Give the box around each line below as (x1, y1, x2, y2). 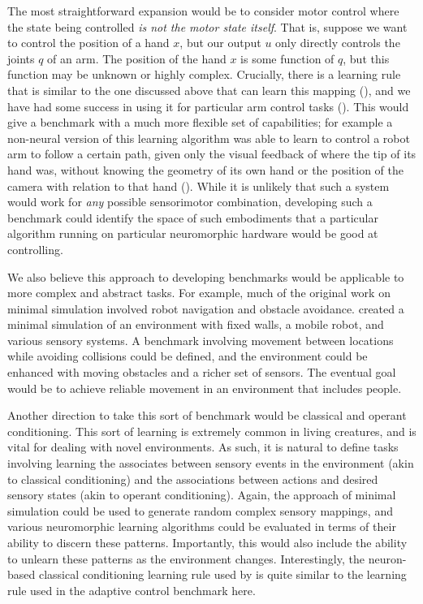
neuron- (368, 550, 407, 567)
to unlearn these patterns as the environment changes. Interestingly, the (7, 550, 365, 567)
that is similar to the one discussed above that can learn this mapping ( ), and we (7, 81, 411, 98)
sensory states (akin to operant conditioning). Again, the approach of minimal (7, 486, 396, 503)
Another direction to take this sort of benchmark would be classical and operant (7, 407, 407, 424)
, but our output (179, 34, 261, 51)
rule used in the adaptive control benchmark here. (7, 581, 256, 598)
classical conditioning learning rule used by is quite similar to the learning (38, 566, 407, 583)
